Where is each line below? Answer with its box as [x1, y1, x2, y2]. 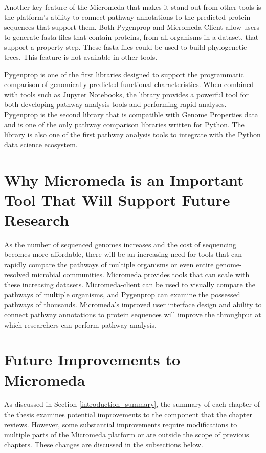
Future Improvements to [4, 349, 181, 370]
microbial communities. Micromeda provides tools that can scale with [31, 269, 250, 279]
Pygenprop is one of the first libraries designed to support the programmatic [4, 69, 244, 79]
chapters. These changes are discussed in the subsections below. [4, 439, 203, 449]
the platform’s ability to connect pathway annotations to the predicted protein [4, 11, 251, 22]
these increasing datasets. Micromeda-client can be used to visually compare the [4, 279, 255, 290]
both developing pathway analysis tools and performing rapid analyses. [4, 99, 227, 110]
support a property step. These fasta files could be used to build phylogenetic [4, 41, 247, 52]
